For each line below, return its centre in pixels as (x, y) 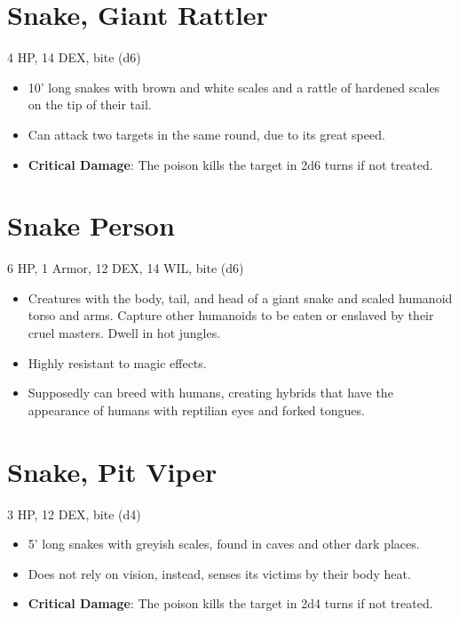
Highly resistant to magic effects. (117, 362)
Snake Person (91, 225)
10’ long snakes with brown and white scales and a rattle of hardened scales (234, 87)
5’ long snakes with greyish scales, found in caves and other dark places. (224, 544)
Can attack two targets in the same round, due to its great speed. (206, 134)
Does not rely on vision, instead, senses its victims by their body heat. (219, 573)
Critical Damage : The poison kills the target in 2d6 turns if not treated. (230, 164)
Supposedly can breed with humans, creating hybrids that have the (210, 393)
